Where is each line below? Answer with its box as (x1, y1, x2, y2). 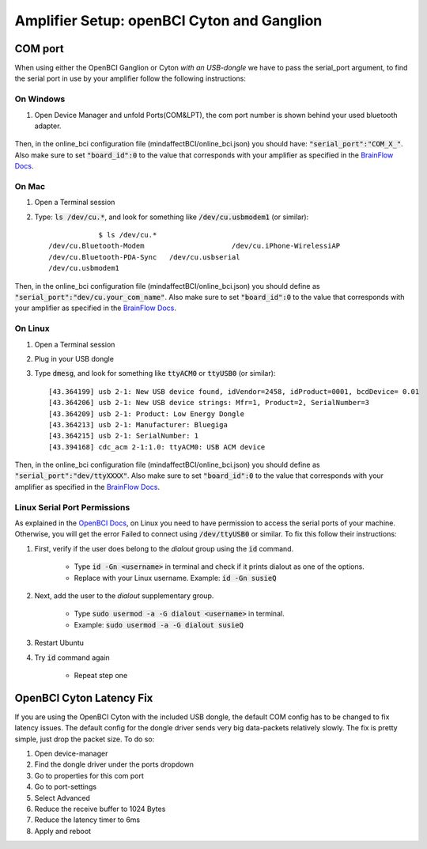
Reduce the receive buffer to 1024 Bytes (34, 804, 166, 813)
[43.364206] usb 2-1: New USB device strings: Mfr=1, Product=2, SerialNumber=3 (48, 398, 370, 407)
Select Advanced (34, 793, 91, 802)
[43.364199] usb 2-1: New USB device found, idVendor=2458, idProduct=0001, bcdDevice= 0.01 (48, 387, 420, 396)
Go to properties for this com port (34, 771, 144, 780)
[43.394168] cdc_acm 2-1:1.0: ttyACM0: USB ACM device (48, 442, 266, 451)
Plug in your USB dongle (34, 354, 115, 363)
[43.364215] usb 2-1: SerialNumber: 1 (48, 431, 199, 441)
